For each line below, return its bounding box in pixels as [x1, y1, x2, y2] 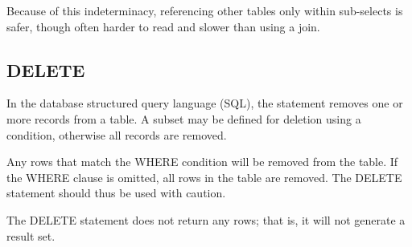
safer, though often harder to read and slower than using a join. [6, 18, 320, 34]
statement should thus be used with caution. [6, 184, 226, 201]
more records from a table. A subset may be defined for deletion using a [6, 110, 361, 127]
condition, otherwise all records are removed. [6, 126, 227, 143]
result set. [6, 227, 56, 244]
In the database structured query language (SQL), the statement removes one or [6, 95, 403, 111]
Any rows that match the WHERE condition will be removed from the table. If [6, 153, 398, 170]
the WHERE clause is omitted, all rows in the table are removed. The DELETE [6, 168, 402, 185]
